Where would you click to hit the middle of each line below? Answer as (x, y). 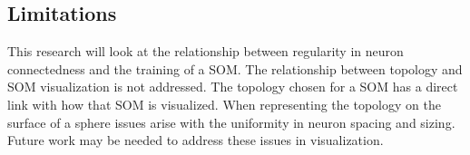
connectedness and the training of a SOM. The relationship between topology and (235, 68)
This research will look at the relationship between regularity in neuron (206, 51)
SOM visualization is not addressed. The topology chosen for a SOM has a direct (233, 87)
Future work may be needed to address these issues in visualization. (196, 140)
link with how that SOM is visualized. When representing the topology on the (224, 104)
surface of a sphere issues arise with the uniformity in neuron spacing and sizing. (231, 122)
